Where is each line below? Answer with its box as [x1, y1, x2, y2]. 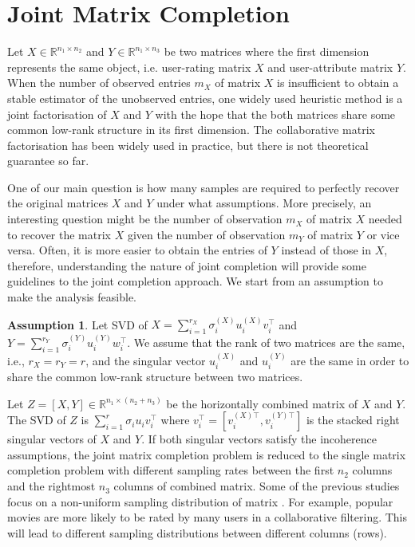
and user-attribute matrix [267, 58, 393, 75]
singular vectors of [7, 431, 97, 447]
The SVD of [7, 411, 66, 428]
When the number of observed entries [7, 74, 191, 91]
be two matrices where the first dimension [164, 43, 370, 60]
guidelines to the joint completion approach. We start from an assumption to [7, 273, 384, 289]
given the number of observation [127, 226, 286, 242]
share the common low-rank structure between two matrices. [7, 368, 303, 385]
